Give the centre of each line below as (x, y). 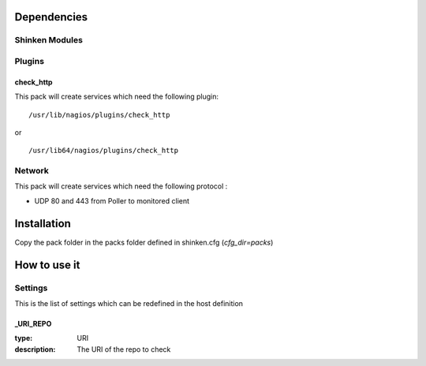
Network (32, 171)
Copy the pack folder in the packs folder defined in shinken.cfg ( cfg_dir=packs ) (144, 242)
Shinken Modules (49, 40)
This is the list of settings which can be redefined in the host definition (129, 303)
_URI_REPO (33, 323)
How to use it (47, 265)
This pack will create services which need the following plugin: (116, 97)
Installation (43, 224)
